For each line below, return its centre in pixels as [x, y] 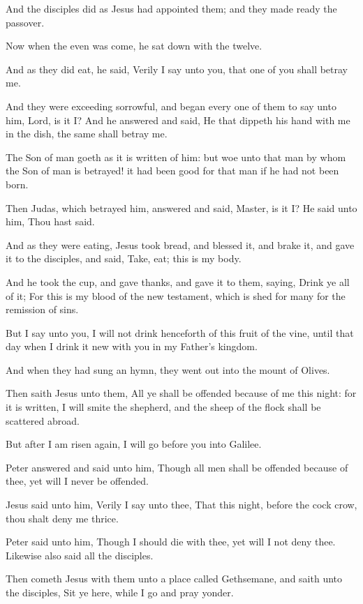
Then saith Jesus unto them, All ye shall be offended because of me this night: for [181, 393]
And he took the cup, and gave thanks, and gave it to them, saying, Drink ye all [178, 281]
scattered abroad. [43, 420]
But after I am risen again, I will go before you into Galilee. [134, 444]
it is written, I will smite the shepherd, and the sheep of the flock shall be [163, 407]
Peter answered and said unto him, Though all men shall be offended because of [177, 467]
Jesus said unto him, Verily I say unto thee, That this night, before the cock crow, [181, 505]
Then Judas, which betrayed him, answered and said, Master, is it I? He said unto [181, 207]
